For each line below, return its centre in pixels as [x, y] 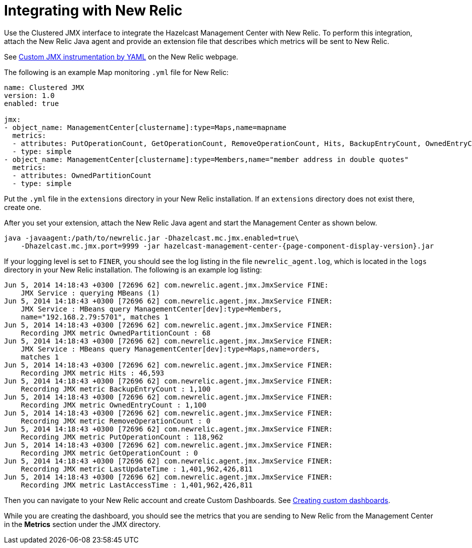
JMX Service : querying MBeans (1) [90, 293]
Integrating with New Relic [93, 10]
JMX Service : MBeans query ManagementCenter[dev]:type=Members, [151, 309]
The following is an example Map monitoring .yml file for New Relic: [116, 72]
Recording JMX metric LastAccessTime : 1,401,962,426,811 [137, 485]
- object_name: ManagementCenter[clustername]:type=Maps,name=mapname [145, 127]
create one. [23, 207]
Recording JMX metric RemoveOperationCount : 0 [116, 421]
